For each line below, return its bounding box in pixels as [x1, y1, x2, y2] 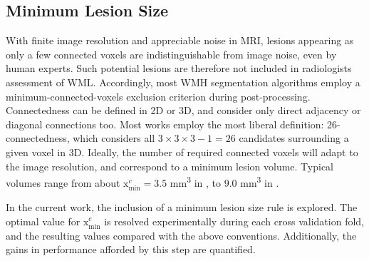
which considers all [73, 130, 155, 145]
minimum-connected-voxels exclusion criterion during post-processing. [6, 88, 311, 103]
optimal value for [6, 213, 80, 228]
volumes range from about [6, 175, 120, 190]
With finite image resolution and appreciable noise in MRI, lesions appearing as [6, 33, 354, 48]
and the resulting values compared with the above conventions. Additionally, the [6, 227, 357, 242]
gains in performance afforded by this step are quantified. [6, 242, 256, 257]
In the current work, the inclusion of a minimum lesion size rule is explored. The [6, 199, 358, 214]
